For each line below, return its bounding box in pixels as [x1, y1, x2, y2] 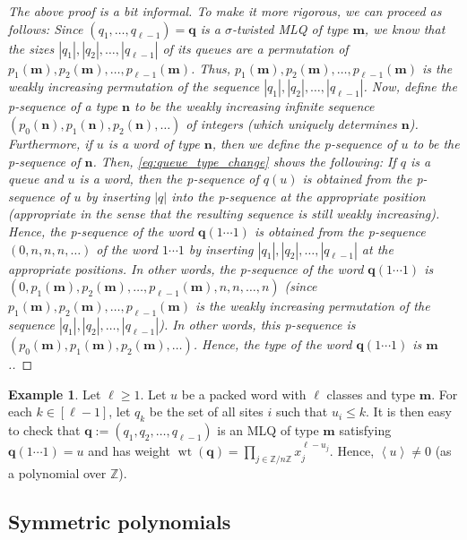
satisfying [339, 420, 392, 439]
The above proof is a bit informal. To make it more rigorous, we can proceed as [8, 2, 442, 20]
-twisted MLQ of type [232, 19, 349, 38]
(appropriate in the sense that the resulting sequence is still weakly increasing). [8, 204, 440, 223]
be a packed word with [181, 384, 307, 403]
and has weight [88, 441, 171, 460]
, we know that [364, 19, 445, 38]
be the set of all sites [149, 402, 264, 421]
